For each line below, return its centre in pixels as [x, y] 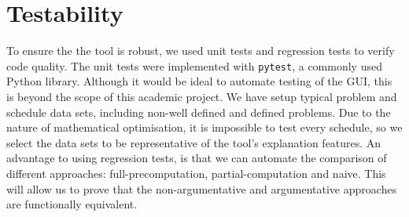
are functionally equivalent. [72, 204]
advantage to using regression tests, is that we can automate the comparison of [197, 158]
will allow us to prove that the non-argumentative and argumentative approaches [202, 188]
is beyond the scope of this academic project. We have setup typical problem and [202, 96]
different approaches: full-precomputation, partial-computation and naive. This [196, 173]
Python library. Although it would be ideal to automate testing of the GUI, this [199, 81]
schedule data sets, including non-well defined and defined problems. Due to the [199, 112]
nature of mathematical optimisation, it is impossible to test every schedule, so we [204, 127]
